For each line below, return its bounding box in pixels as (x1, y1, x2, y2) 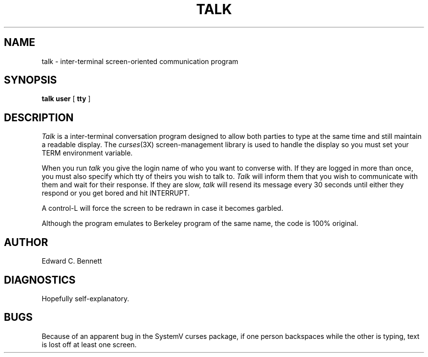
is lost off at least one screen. (42, 340, 137, 349)
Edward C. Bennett (42, 257, 102, 266)
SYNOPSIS (4, 74, 57, 87)
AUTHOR (4, 236, 48, 248)
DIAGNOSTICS (4, 273, 76, 286)
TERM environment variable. (42, 149, 133, 157)
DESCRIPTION (4, 111, 74, 124)
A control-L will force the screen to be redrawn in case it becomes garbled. (42, 204, 283, 213)
